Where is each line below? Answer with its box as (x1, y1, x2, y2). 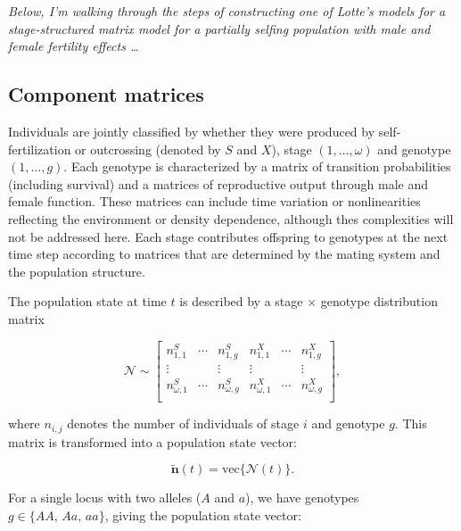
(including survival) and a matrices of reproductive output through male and (8, 174, 428, 193)
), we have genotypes (245, 488, 359, 507)
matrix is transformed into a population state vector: (8, 432, 297, 451)
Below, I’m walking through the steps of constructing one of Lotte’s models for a (8, 2, 446, 20)
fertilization (8, 139, 71, 158)
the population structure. (8, 261, 145, 280)
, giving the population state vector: (104, 505, 301, 524)
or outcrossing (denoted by (75, 139, 221, 158)
